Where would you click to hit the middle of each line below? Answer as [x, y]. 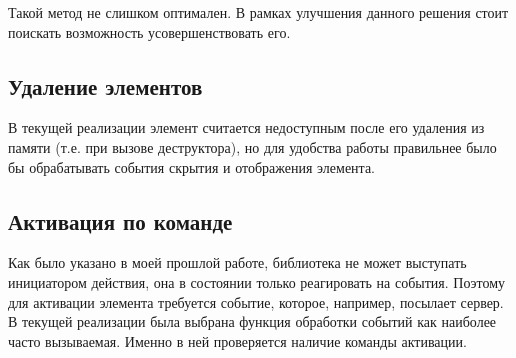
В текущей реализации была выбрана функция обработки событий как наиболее [252, 321]
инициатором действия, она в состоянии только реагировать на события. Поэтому [257, 281]
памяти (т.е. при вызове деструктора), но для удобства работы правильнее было [252, 146]
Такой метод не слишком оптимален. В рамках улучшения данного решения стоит [258, 12]
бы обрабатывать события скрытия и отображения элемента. [192, 166]
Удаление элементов [105, 85]
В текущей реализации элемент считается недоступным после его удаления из [246, 127]
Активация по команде [120, 220]
